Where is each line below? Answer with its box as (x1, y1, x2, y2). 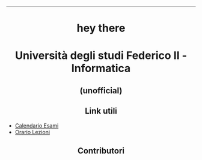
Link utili (85, 106, 117, 116)
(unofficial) (79, 85, 123, 96)
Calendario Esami (14, 122, 59, 129)
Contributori (77, 146, 125, 156)
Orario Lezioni (14, 128, 50, 135)
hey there (76, 22, 126, 35)
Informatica (71, 61, 131, 75)
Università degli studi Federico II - (14, 49, 188, 63)
